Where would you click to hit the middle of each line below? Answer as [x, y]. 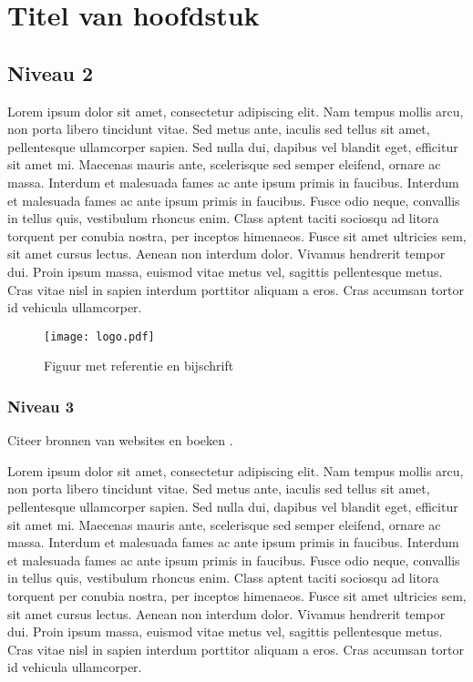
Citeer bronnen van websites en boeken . [120, 440]
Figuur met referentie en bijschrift [139, 366]
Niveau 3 [41, 406]
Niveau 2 [51, 72]
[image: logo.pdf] [99, 336]
